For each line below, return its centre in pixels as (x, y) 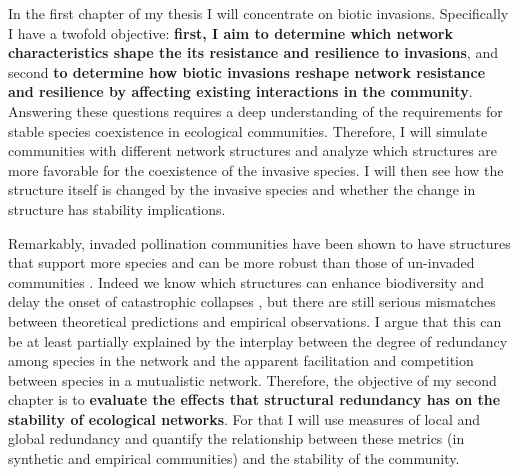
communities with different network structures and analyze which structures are (253, 150)
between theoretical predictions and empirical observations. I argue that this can (255, 320)
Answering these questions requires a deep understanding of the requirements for (255, 110)
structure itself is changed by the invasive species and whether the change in (242, 189)
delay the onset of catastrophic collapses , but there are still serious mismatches (252, 301)
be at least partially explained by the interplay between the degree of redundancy (258, 340)
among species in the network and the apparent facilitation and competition (241, 360)
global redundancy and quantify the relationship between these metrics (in (236, 438)
